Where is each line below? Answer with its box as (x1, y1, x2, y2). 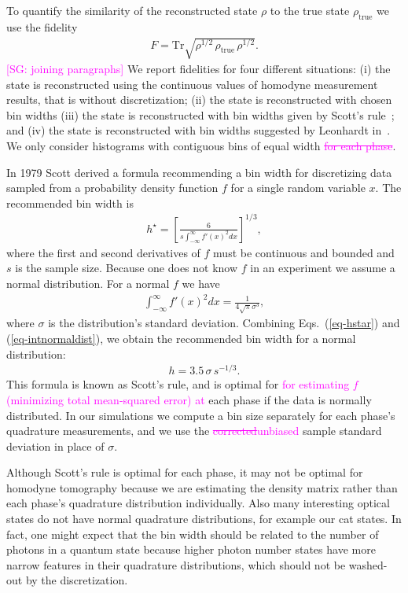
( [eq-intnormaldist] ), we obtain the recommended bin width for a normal (6, 330, 356, 347)
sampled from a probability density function (6, 179, 219, 196)
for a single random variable (230, 179, 366, 196)
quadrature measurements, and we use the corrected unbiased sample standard (6, 422, 382, 439)
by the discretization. (25, 572, 128, 588)
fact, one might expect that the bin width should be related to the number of (6, 525, 379, 542)
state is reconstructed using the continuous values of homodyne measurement (6, 76, 378, 92)
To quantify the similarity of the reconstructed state (6, 2, 258, 18)
